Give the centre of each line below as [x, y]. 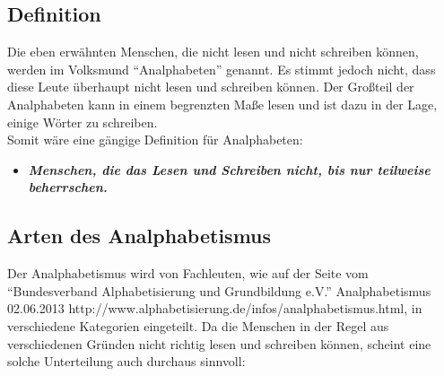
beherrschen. [68, 187]
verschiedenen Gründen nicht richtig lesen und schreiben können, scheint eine [219, 343]
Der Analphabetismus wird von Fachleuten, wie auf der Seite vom [188, 273]
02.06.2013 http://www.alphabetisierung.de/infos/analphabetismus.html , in [215, 308]
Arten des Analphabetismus [139, 236]
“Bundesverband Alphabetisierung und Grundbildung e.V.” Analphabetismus [219, 290]
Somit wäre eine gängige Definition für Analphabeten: [155, 140]
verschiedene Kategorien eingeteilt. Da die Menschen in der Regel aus [198, 325]
